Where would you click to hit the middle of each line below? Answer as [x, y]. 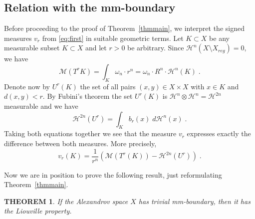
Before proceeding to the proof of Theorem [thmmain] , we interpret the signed [124, 28]
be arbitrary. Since [156, 48]
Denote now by [27, 86]
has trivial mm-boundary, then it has [194, 201]
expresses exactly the [219, 133]
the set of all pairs [108, 86]
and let [96, 48]
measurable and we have [41, 106]
